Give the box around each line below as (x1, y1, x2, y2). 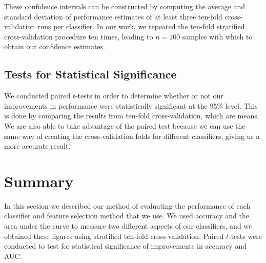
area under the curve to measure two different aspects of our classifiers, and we (4, 220, 252, 231)
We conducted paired (4, 90, 71, 101)
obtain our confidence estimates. (4, 41, 105, 52)
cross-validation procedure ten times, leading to (4, 31, 153, 42)
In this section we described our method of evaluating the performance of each (4, 200, 251, 211)
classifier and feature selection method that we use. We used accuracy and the (4, 210, 250, 221)
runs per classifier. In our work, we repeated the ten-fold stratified (37, 21, 245, 32)
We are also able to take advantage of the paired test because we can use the (4, 120, 245, 131)
